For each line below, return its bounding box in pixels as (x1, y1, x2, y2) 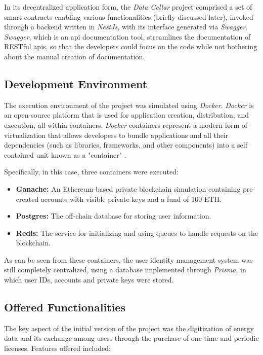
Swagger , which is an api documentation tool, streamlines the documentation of (4, 31, 251, 42)
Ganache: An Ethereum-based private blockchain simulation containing (16, 183, 241, 194)
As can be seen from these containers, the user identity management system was (4, 254, 253, 265)
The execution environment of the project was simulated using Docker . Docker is (4, 99, 254, 110)
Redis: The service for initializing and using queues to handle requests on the (16, 227, 258, 238)
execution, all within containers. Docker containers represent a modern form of (4, 119, 248, 130)
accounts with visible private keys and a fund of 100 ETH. (40, 193, 222, 204)
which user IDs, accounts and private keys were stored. (4, 274, 174, 285)
